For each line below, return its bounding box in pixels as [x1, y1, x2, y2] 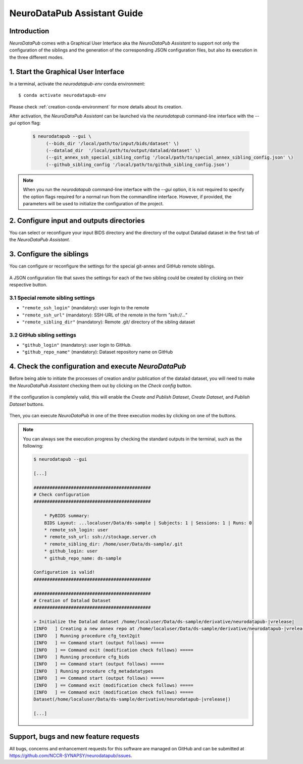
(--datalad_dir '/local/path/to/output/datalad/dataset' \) [45, 148, 200, 153]
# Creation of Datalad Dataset [33, 597, 111, 603]
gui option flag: [9, 120, 41, 126]
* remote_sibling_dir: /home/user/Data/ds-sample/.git [44, 541, 183, 547]
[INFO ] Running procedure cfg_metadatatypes [33, 668, 154, 674]
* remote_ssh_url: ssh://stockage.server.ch [44, 534, 157, 540]
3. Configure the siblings [9, 250, 89, 258]
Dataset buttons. [9, 401, 44, 407]
